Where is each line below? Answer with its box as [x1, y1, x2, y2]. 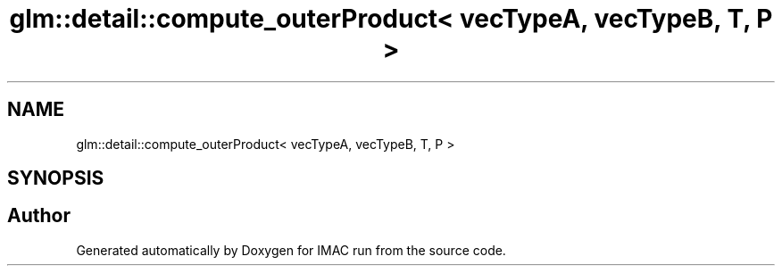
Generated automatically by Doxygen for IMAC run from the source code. [76, 242, 506, 258]
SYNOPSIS [7, 167, 104, 190]
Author [7, 204, 71, 227]
